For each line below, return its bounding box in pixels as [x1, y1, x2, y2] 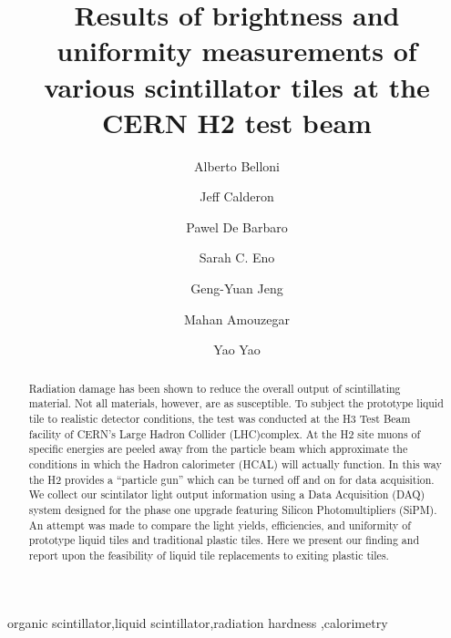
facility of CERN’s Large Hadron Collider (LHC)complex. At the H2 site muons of [28, 426, 421, 441]
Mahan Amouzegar [184, 309, 290, 328]
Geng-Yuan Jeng [190, 279, 283, 298]
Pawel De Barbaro [186, 217, 288, 236]
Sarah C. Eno [199, 248, 275, 267]
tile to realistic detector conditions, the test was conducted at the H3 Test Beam [28, 410, 411, 426]
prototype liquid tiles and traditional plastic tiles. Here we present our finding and [28, 532, 420, 548]
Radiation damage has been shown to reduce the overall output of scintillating [28, 380, 401, 396]
